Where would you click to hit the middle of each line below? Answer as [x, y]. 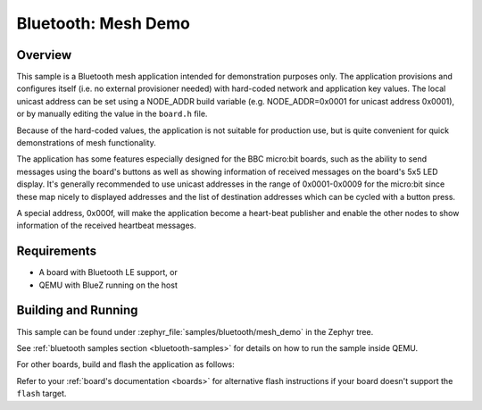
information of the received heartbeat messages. [106, 226]
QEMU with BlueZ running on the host [108, 285]
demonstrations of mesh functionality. [86, 143]
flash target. [42, 394]
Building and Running [77, 310]
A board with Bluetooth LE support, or [108, 272]
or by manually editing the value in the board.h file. [112, 114]
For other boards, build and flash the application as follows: [126, 364]
